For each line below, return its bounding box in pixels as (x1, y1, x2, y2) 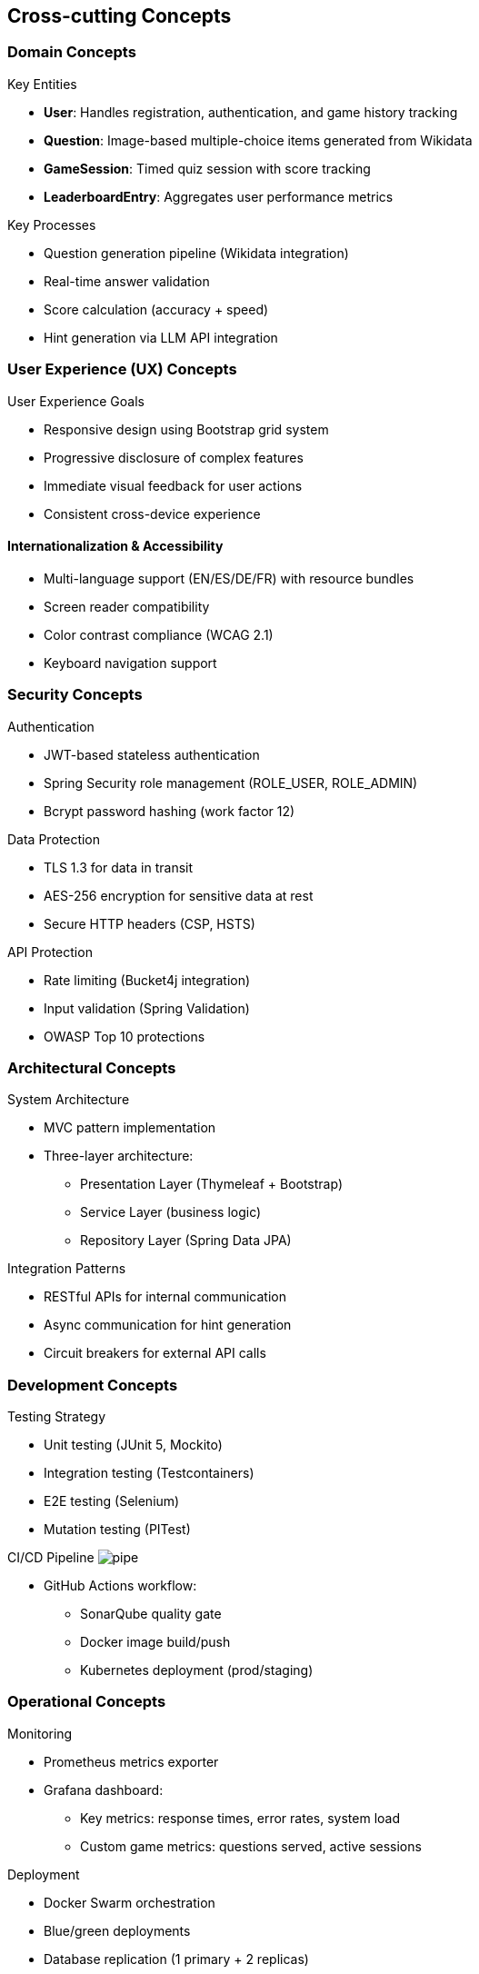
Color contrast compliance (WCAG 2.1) (44, 626, 274, 643)
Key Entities (7, 75, 77, 92)
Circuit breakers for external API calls (44, 1345, 266, 1361)
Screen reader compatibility (44, 598, 210, 614)
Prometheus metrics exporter (44, 1753, 219, 1770)
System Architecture (7, 1092, 130, 1108)
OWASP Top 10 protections (44, 1028, 205, 1044)
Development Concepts (7, 1375, 178, 1394)
